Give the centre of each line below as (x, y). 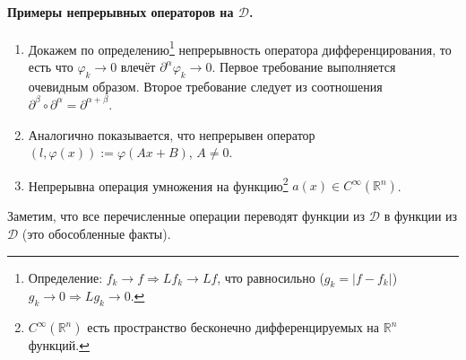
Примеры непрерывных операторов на (121, 11)
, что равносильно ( (271, 277)
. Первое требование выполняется (304, 67)
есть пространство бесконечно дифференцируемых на (233, 327)
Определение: (65, 277)
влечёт (138, 67)
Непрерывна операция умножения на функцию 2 (158, 184)
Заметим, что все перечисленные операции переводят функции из (186, 216)
